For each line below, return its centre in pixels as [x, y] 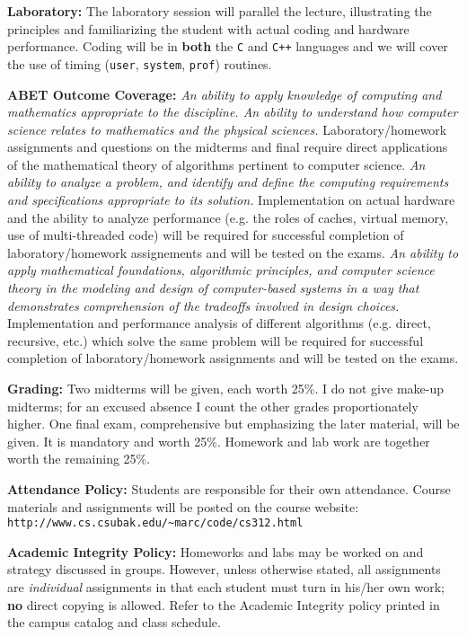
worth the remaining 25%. [79, 459]
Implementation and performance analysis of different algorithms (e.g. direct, [219, 323]
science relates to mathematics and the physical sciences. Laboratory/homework [227, 129]
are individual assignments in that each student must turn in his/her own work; [226, 587]
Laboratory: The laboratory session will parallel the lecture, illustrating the [220, 11]
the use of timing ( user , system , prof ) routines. [140, 63]
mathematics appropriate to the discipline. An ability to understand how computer [233, 112]
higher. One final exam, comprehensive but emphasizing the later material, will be [233, 424]
